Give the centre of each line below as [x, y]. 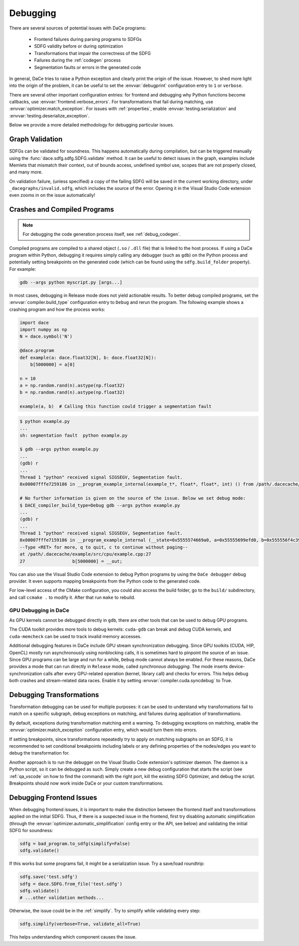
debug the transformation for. [39, 753]
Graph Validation [36, 139]
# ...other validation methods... [62, 898]
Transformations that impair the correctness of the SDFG [92, 53]
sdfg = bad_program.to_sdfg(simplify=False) [75, 844]
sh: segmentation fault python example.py [74, 435]
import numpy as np [43, 329]
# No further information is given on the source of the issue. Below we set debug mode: [133, 498]
